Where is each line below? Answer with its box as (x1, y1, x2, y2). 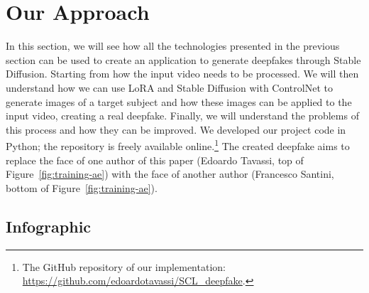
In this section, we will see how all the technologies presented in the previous (6, 38, 340, 53)
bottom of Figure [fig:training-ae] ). (6, 180, 158, 195)
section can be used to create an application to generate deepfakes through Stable (6, 52, 361, 67)
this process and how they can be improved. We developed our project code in (6, 122, 346, 137)
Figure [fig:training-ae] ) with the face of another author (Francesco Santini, (6, 166, 334, 181)
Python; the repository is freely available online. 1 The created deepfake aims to (6, 137, 350, 153)
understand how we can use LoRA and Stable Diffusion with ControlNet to (6, 80, 333, 95)
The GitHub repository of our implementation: (22, 259, 226, 274)
